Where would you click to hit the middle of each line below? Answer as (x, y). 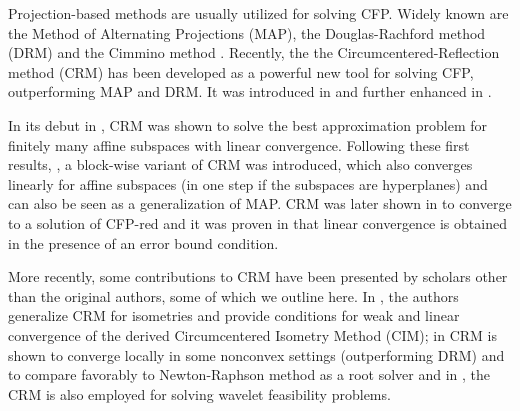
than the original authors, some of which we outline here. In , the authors (233, 295)
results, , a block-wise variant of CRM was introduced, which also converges (240, 164)
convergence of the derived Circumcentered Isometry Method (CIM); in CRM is (252, 334)
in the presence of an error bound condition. (143, 242)
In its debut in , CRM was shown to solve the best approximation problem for (248, 124)
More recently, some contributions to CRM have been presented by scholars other (258, 276)
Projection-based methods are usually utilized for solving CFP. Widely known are (258, 13)
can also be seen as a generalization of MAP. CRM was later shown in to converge (260, 203)
